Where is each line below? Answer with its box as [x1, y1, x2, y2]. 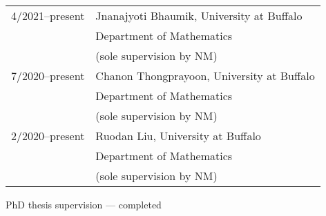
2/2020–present [11, 128, 85, 144]
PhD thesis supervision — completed [6, 197, 162, 211]
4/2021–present [11, 8, 85, 23]
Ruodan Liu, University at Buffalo [95, 128, 261, 144]
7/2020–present [11, 68, 85, 84]
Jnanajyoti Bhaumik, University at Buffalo [95, 8, 303, 23]
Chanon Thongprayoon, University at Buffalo [95, 68, 315, 84]
